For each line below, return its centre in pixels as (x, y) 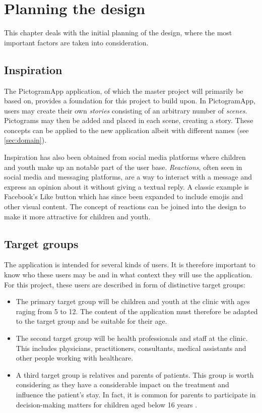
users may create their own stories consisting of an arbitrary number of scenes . (126, 110)
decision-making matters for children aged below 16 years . (107, 404)
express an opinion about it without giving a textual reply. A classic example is (126, 186)
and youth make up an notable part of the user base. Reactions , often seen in (123, 167)
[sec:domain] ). (25, 140)
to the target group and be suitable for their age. (91, 321)
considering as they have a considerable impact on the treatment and (122, 385)
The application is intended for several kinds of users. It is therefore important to (130, 264)
